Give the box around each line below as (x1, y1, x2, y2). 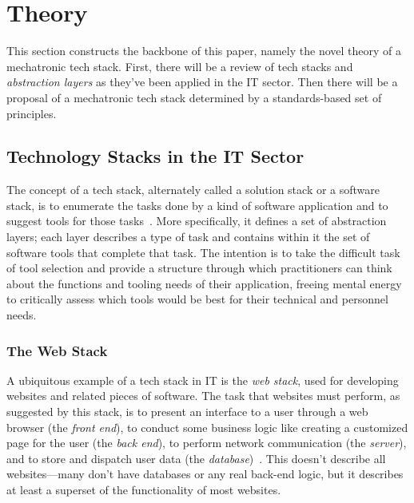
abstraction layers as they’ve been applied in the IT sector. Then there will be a (6, 73, 398, 90)
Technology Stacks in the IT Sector (6, 144, 305, 168)
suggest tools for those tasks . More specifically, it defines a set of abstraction (6, 212, 387, 229)
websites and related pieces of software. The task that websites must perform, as (6, 387, 400, 404)
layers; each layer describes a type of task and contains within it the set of (6, 228, 370, 245)
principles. (6, 105, 57, 121)
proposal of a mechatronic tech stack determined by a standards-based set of (6, 89, 382, 105)
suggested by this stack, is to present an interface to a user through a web (6, 403, 368, 420)
